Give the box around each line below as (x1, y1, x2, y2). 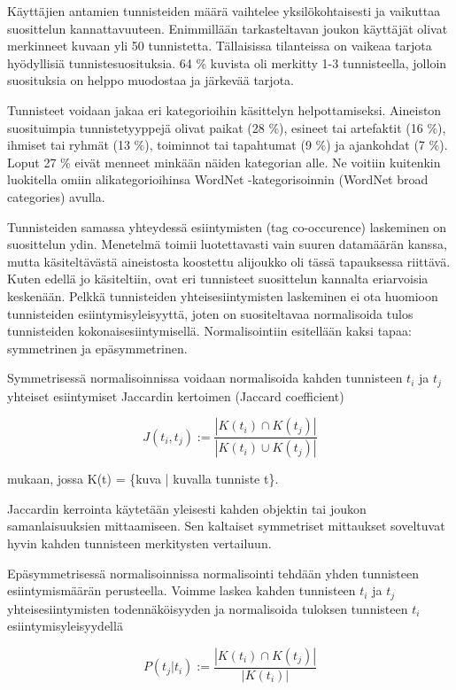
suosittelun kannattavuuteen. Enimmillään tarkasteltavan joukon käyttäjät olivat (7, 19, 448, 37)
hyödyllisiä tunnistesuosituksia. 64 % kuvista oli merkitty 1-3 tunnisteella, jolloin (7, 53, 447, 72)
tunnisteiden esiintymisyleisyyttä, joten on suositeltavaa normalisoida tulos (7, 304, 413, 322)
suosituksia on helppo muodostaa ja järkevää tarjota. (7, 71, 294, 89)
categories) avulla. (7, 187, 105, 205)
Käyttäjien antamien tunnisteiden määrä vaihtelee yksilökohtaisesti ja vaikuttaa (7, 2, 441, 19)
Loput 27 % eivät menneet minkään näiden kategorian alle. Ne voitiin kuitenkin (7, 152, 441, 171)
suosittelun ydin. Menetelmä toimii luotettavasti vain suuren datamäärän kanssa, (7, 235, 447, 253)
